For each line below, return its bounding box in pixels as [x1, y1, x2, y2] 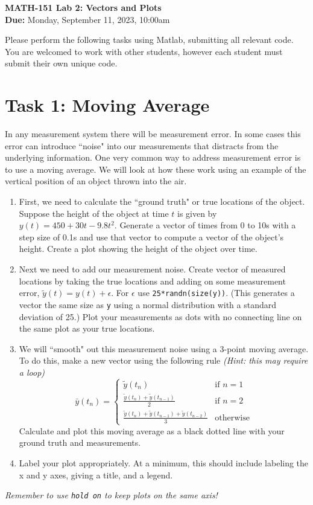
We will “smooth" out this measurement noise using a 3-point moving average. [19, 342, 309, 355]
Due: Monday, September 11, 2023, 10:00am [5, 13, 170, 25]
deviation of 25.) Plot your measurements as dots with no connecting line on [19, 310, 302, 323]
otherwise [215, 413, 250, 422]
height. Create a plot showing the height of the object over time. [19, 242, 258, 255]
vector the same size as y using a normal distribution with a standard [19, 298, 277, 310]
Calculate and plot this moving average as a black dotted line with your [19, 424, 285, 437]
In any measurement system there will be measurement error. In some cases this [5, 127, 301, 140]
